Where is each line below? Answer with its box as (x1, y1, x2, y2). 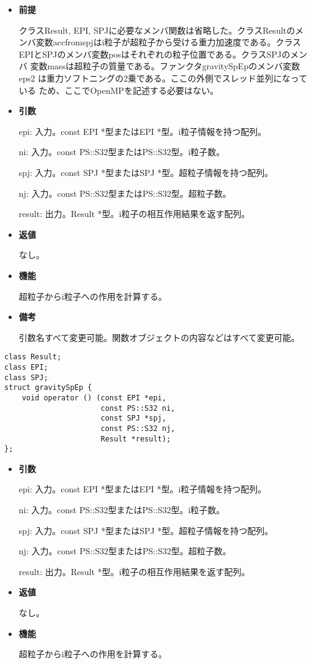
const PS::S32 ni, (100, 403, 176, 413)
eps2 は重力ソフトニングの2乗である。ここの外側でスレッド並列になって (18, 71, 308, 84)
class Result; (4, 353, 62, 362)
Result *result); (100, 434, 171, 443)
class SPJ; (4, 373, 48, 382)
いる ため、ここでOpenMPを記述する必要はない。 (18, 83, 218, 96)
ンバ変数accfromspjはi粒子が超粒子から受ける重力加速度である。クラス (18, 36, 302, 48)
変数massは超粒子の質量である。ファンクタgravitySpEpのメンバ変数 (30, 59, 300, 72)
